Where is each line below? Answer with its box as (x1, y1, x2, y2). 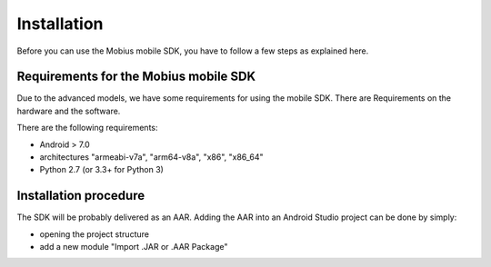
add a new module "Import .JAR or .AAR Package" (39, 242, 228, 252)
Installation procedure (16, 188, 145, 203)
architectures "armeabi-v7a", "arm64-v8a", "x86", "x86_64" (39, 152, 264, 163)
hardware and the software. (16, 105, 121, 116)
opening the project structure (39, 228, 150, 240)
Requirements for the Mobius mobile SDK (16, 69, 256, 84)
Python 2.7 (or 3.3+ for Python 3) (39, 164, 164, 175)
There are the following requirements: (16, 123, 158, 133)
